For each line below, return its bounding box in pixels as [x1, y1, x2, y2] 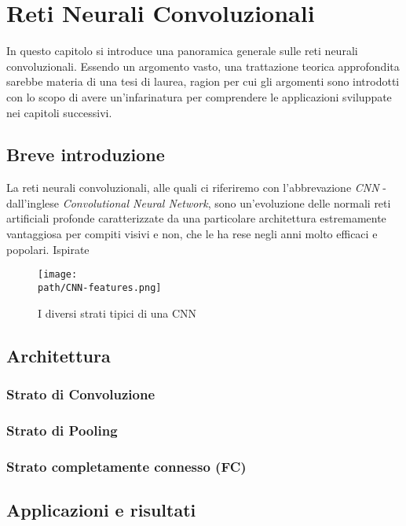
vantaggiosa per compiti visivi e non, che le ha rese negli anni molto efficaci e [6, 226, 378, 242]
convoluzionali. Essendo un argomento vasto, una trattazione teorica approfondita [6, 57, 400, 74]
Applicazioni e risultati [6, 497, 196, 521]
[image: [38, 269, 78, 281]
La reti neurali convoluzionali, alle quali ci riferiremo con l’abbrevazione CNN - [6, 179, 386, 196]
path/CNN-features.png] [38, 281, 162, 293]
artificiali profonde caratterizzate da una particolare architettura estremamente [6, 210, 386, 226]
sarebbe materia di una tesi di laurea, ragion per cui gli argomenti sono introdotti [6, 73, 400, 90]
